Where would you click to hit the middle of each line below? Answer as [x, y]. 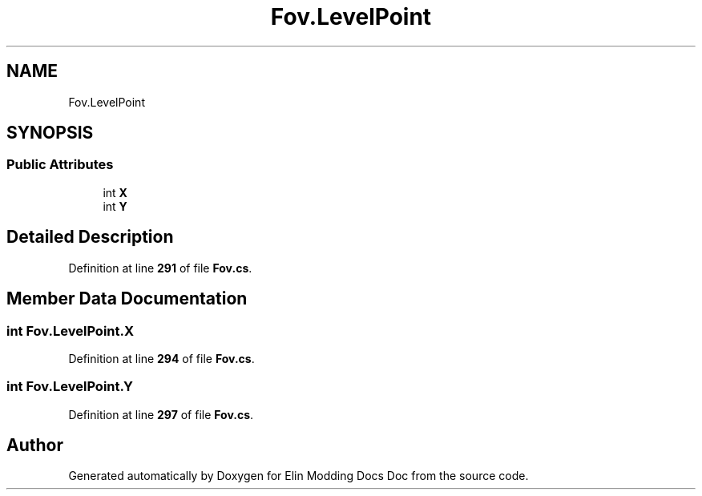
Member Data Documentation [127, 299]
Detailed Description [90, 237]
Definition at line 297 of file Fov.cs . [161, 414]
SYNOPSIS [50, 133]
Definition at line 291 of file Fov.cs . [160, 268]
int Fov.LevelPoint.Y [70, 387]
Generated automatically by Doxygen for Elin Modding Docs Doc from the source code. [299, 476]
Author [35, 446]
